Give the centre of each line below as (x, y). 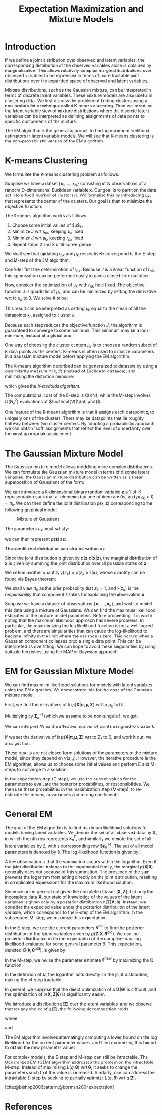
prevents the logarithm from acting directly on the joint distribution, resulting (81, 877)
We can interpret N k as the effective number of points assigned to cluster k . (80, 727)
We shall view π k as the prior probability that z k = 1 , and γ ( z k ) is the (72, 589)
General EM (29, 814)
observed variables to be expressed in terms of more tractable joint (72, 75)
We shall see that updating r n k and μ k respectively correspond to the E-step (80, 254)
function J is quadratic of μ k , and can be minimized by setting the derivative (81, 292)
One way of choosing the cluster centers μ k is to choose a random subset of (81, 345)
